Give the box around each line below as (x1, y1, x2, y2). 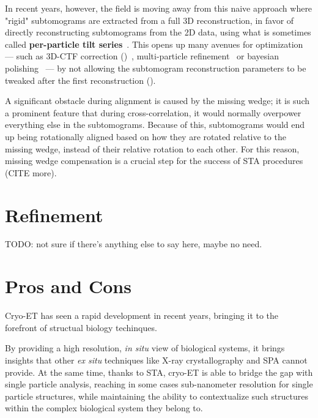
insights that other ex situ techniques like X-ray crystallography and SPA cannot (5, 353, 308, 366)
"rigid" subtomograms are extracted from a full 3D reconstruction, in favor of (5, 13, 294, 26)
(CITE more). (5, 166, 57, 179)
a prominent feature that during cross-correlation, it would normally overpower (5, 106, 301, 119)
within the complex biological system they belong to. (5, 401, 203, 414)
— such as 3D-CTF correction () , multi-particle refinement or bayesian (5, 50, 279, 62)
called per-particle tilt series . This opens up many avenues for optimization (5, 37, 303, 50)
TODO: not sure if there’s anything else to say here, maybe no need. (5, 237, 262, 250)
